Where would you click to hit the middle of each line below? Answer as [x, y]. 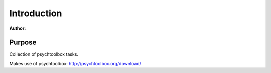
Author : [18, 28]
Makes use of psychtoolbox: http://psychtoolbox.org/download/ [75, 63]
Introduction [36, 13]
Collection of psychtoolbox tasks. [44, 54]
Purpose [23, 43]
